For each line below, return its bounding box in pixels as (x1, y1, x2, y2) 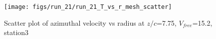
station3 (4, 27, 29, 38)
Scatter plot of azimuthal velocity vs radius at (4, 17, 145, 28)
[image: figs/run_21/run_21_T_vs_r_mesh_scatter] (4, 3, 172, 10)
